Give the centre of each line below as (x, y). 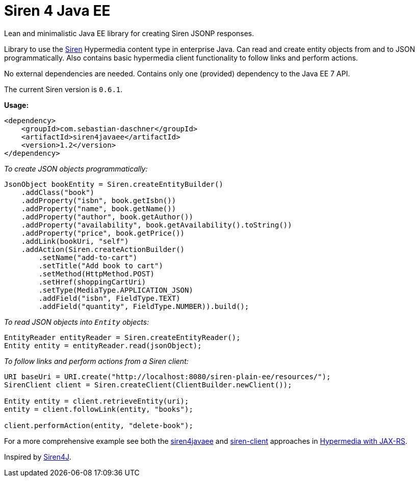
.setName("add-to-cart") (88, 257)
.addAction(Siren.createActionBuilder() (103, 249)
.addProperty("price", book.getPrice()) (103, 233)
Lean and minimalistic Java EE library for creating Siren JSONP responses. (129, 33)
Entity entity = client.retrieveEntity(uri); (97, 401)
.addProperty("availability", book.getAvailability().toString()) (156, 225)
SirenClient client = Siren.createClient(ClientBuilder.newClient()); (148, 385)
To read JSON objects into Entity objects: (77, 322)
